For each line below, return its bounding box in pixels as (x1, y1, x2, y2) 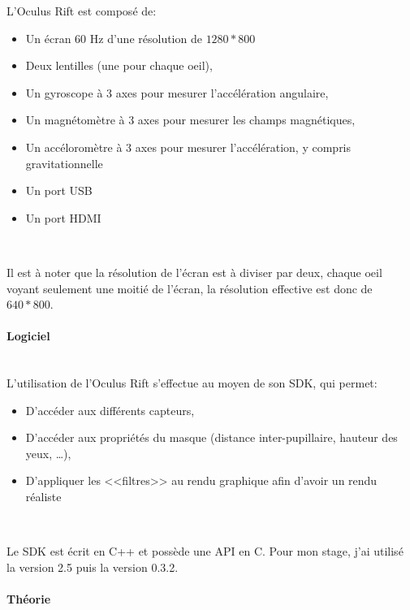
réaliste (25, 488, 62, 505)
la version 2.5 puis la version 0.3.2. (6, 558, 179, 575)
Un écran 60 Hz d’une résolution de (25, 29, 202, 46)
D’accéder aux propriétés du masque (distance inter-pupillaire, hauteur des (25, 429, 398, 446)
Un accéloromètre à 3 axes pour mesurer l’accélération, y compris (25, 138, 352, 155)
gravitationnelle (25, 154, 103, 171)
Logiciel (6, 327, 50, 344)
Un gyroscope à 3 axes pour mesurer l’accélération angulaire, (25, 84, 329, 101)
